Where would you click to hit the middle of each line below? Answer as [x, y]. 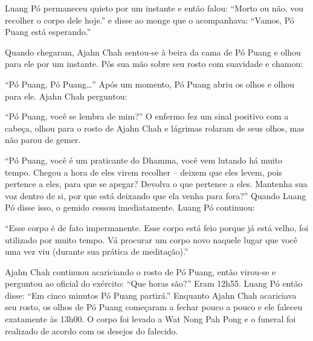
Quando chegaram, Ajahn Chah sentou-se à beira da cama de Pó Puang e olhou [153, 52]
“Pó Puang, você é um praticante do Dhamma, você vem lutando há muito [144, 160]
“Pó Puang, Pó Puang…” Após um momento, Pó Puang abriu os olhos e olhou [150, 84]
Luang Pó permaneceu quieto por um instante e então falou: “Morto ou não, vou [154, 8]
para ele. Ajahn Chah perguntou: [66, 96]
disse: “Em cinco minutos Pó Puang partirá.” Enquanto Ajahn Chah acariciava [151, 295]
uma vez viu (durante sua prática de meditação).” [97, 251]
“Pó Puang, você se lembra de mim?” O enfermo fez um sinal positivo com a [147, 116]
